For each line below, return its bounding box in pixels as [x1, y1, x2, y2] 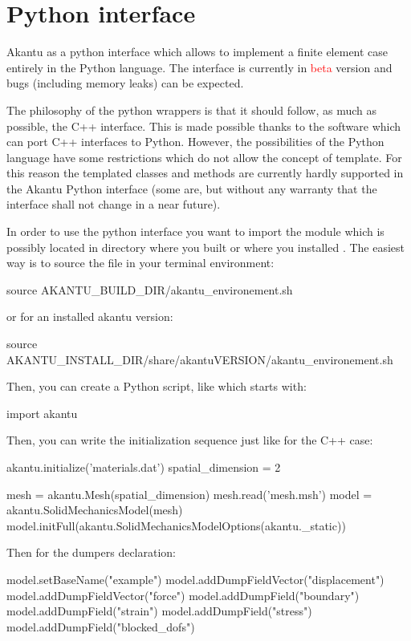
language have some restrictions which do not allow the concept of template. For [6, 148, 402, 165]
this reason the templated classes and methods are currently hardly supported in [6, 164, 404, 181]
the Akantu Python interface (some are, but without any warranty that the [6, 180, 377, 197]
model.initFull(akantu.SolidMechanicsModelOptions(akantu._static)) [6, 517, 346, 533]
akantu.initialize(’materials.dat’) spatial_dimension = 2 [6, 459, 281, 475]
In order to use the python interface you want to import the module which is [6, 223, 385, 240]
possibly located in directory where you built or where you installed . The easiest [6, 238, 405, 255]
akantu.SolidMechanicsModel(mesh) [6, 501, 183, 518]
